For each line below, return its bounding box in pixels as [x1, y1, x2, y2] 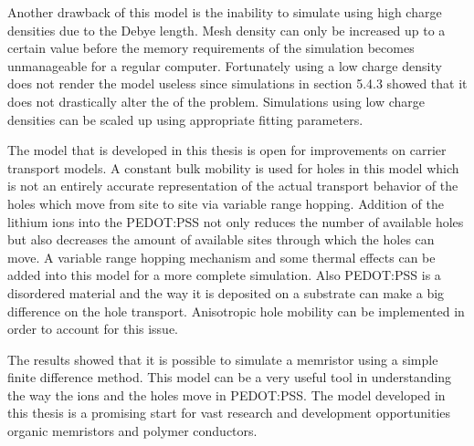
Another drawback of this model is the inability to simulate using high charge [7, 3, 442, 21]
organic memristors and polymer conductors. [7, 421, 258, 441]
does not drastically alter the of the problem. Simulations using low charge [7, 91, 426, 110]
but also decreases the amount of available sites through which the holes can [7, 230, 435, 249]
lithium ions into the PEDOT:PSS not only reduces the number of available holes [7, 212, 464, 231]
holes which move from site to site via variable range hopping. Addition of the [7, 193, 444, 213]
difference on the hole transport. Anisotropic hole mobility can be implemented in [7, 301, 465, 320]
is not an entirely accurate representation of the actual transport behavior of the [7, 176, 458, 195]
